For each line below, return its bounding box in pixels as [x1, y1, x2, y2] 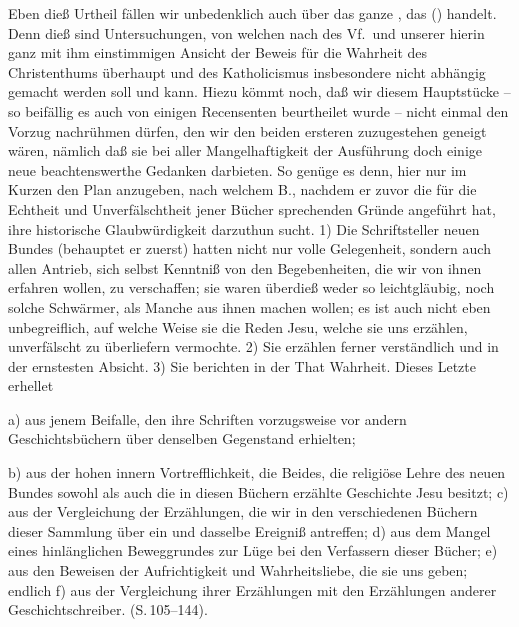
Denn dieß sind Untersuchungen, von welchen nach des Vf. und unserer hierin [8, 22, 485, 43]
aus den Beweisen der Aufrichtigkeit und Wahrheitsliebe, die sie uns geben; [8, 560, 468, 581]
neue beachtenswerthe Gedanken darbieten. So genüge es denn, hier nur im [8, 159, 467, 180]
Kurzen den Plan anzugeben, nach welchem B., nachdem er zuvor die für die [8, 179, 477, 200]
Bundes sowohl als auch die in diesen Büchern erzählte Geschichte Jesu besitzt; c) [8, 481, 509, 502]
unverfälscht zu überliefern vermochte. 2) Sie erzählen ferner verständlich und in [8, 336, 499, 357]
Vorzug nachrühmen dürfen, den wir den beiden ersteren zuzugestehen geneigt [8, 120, 487, 141]
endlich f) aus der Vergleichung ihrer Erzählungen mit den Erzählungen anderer [8, 579, 497, 600]
